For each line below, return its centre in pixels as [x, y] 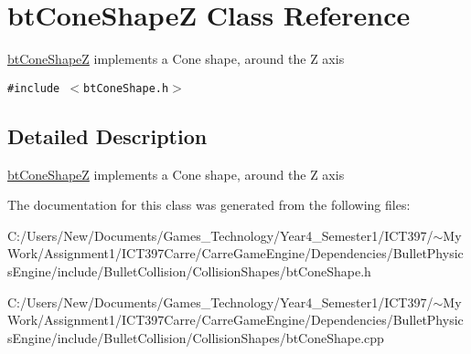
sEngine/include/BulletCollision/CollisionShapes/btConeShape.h [189, 271]
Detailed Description [107, 135]
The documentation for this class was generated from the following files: [209, 205]
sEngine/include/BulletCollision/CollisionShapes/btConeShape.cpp [196, 337]
